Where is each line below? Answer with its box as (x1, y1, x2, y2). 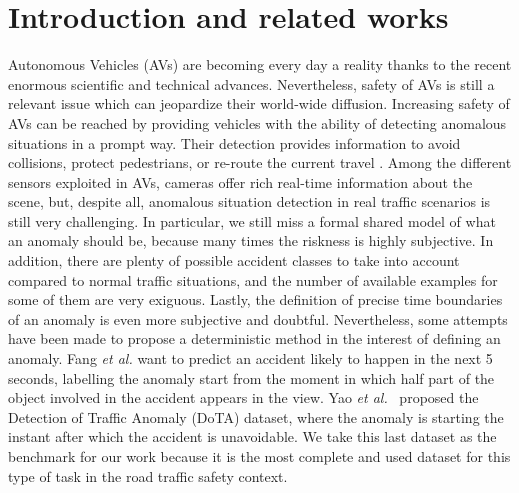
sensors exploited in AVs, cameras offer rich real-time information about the (8, 171, 473, 192)
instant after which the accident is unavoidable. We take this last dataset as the (8, 426, 497, 447)
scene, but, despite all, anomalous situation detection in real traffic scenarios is (8, 191, 491, 212)
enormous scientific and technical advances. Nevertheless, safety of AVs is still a (8, 73, 495, 94)
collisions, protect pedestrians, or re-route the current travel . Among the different (8, 152, 512, 173)
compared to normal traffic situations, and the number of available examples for (8, 269, 498, 290)
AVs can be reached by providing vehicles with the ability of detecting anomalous (8, 112, 507, 133)
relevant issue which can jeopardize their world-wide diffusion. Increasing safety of (8, 93, 510, 114)
